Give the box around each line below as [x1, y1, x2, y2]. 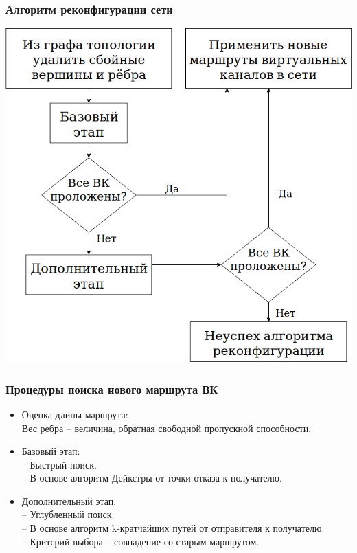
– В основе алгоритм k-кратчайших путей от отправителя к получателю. [21, 521, 325, 535]
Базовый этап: [21, 444, 80, 458]
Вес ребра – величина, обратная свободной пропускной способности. [21, 420, 312, 435]
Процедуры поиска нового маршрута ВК [5, 380, 218, 397]
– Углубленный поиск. [21, 507, 115, 521]
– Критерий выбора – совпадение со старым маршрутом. [21, 534, 260, 548]
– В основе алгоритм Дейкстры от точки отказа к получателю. [21, 471, 282, 485]
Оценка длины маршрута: [21, 407, 128, 421]
